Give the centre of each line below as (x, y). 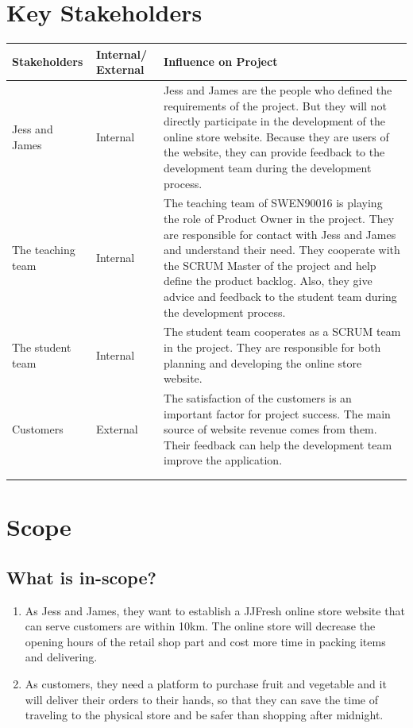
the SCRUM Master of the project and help (270, 265)
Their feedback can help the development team (278, 444)
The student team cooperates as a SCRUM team (282, 331)
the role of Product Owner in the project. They (279, 219)
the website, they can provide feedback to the (274, 152)
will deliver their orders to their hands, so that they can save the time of (202, 699)
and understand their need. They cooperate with (282, 250)
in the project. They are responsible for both (272, 347)
